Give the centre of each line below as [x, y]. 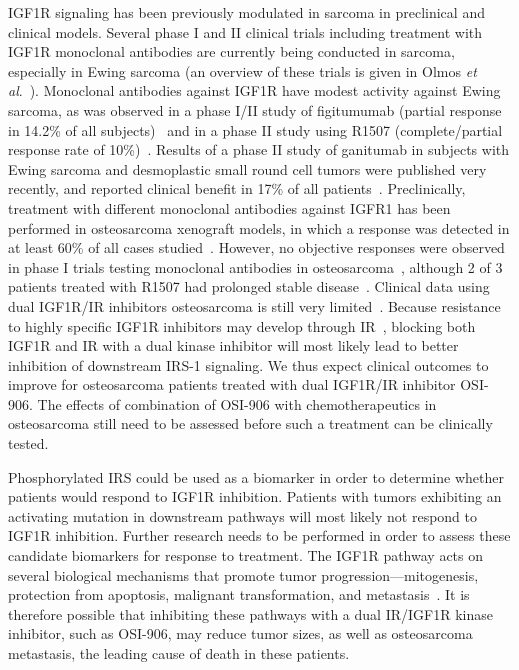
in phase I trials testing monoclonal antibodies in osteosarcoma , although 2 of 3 [255, 266]
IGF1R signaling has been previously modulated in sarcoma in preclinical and [246, 12]
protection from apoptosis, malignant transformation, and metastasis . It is [239, 594]
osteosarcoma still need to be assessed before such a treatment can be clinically [250, 423]
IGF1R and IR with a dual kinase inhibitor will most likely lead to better [233, 345]
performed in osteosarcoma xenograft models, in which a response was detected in [259, 227]
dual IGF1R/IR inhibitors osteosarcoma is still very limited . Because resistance [254, 305]
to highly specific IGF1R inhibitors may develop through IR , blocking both [242, 325]
